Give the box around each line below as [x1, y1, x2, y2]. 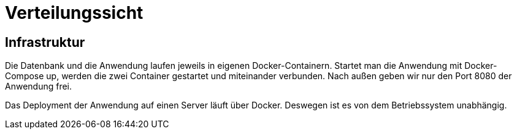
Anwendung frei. [5, 81, 72, 92]
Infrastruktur [5, 34, 85, 50]
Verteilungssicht [5, 2, 144, 23]
